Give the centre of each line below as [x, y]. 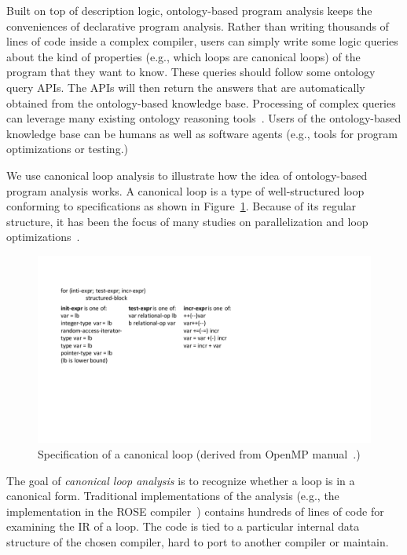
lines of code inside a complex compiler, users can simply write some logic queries [202, 41]
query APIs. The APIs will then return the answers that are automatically [186, 87]
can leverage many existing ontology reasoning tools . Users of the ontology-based [204, 118]
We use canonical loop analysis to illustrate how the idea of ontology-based [187, 175]
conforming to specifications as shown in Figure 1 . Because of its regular [181, 206]
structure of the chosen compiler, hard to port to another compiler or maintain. [198, 541]
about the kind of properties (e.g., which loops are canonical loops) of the [183, 56]
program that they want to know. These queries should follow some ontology [191, 72]
